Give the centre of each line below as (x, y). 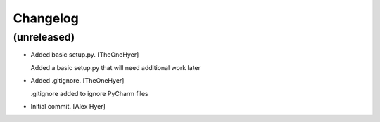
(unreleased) (44, 37)
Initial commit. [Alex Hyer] (68, 106)
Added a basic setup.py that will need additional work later (115, 67)
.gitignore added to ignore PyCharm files (89, 93)
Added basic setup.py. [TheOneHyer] (85, 55)
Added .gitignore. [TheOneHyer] (77, 81)
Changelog (46, 18)
